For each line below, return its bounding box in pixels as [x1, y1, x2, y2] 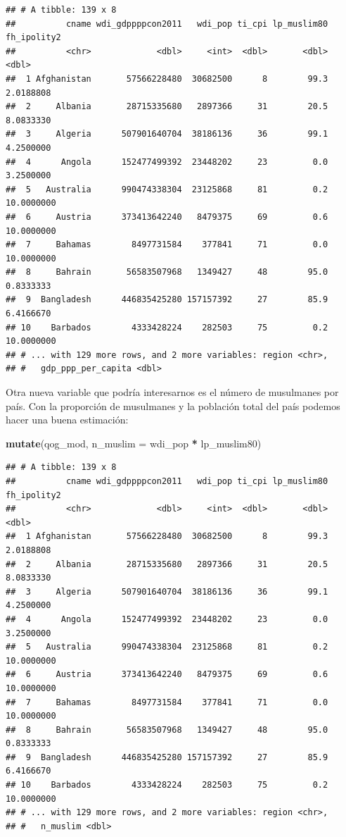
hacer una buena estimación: [6, 412, 129, 427]
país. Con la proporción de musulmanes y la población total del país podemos [6, 398, 340, 413]
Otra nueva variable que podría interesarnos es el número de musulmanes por [6, 385, 339, 399]
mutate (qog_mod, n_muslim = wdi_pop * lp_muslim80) [6, 435, 262, 450]
